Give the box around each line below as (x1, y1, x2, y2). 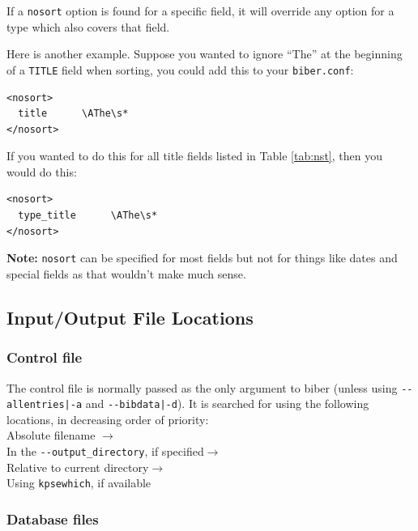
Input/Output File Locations (6, 304, 254, 329)
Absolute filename (6, 427, 96, 444)
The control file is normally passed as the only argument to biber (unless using (6, 379, 398, 396)
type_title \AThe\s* (18, 210, 158, 222)
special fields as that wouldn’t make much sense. (6, 265, 246, 282)
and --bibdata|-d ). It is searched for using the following (85, 395, 369, 412)
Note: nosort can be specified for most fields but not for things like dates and (6, 249, 398, 266)
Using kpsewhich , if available (6, 474, 151, 491)
